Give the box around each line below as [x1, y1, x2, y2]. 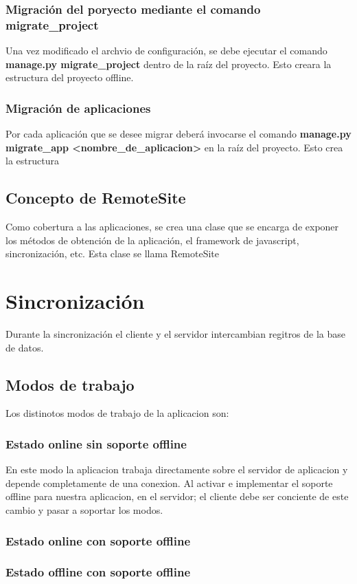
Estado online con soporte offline [5, 532, 191, 549]
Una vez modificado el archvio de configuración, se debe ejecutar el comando [5, 43, 327, 58]
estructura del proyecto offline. [5, 70, 134, 85]
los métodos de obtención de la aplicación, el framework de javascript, [5, 232, 299, 247]
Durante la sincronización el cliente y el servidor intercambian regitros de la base [5, 327, 346, 341]
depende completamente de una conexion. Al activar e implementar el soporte [5, 475, 333, 490]
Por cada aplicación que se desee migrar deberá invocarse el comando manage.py [5, 127, 352, 141]
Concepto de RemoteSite [5, 187, 186, 208]
